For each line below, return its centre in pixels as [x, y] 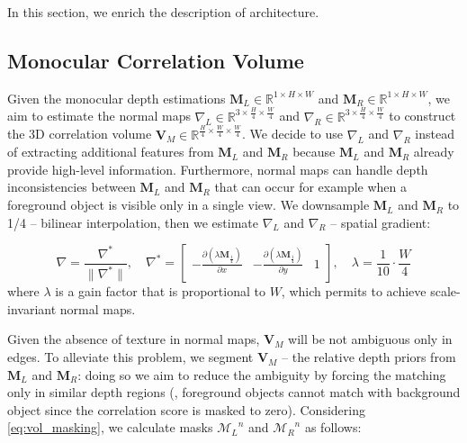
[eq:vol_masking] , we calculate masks [110, 427]
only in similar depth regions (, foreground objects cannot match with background [234, 392]
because [314, 152]
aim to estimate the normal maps [99, 116]
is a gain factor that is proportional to [160, 291]
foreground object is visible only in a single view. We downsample [189, 205]
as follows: [333, 427]
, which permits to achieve [354, 291]
